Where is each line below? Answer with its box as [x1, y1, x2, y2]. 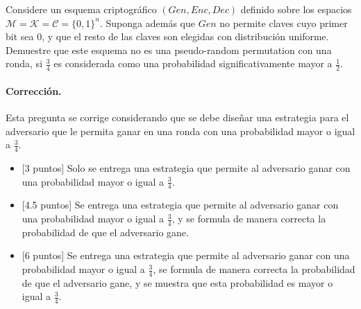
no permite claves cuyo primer [219, 15, 348, 30]
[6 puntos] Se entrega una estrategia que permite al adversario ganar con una [22, 248, 350, 263]
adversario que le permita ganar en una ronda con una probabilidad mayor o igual [6, 123, 355, 138]
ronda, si [6, 56, 43, 71]
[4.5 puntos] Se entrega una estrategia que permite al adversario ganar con [22, 197, 339, 212]
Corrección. [6, 83, 62, 98]
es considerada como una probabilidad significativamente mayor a [53, 56, 333, 71]
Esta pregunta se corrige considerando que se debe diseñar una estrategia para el [6, 110, 349, 124]
